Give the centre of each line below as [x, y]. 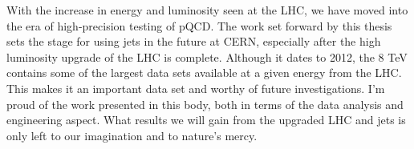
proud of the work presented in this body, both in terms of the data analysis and [205, 104]
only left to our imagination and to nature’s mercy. [132, 135]
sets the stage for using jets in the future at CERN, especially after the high [194, 41]
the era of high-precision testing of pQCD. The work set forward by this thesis [199, 25]
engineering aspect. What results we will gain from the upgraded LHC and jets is [206, 120]
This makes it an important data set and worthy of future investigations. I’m [196, 88]
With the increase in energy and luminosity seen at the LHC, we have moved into [207, 10]
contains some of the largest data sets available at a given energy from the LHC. [204, 72]
